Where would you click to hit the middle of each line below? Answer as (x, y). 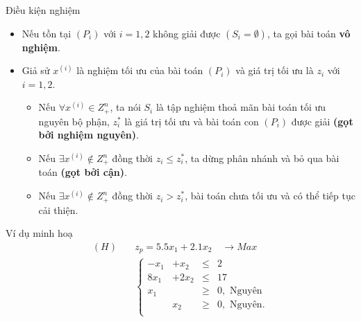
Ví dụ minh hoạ (39, 233)
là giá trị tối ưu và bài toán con (192, 121)
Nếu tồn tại (47, 33)
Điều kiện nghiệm (43, 10)
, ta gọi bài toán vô (309, 33)
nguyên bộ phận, (74, 121)
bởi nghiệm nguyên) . (89, 135)
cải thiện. (58, 209)
